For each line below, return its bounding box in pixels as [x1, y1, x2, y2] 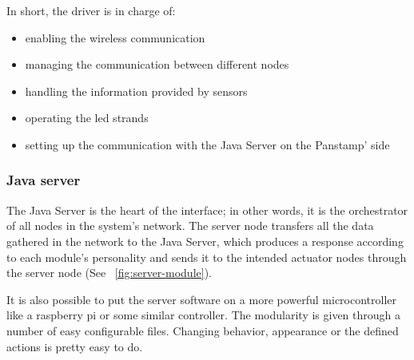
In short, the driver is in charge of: [6, 2, 176, 18]
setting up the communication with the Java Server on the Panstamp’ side [25, 136, 390, 152]
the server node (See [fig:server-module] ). [6, 264, 212, 281]
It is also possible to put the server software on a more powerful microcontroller [6, 291, 397, 307]
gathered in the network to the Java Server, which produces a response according [6, 232, 404, 249]
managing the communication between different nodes [25, 56, 289, 73]
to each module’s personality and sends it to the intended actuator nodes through [6, 248, 407, 265]
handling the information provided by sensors [25, 82, 248, 99]
